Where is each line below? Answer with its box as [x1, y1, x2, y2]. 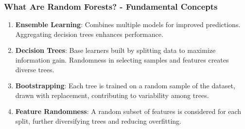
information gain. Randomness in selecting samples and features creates [15, 55, 229, 64]
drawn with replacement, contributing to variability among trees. [15, 90, 209, 100]
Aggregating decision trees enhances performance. [15, 29, 163, 39]
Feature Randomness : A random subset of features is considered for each [15, 106, 242, 116]
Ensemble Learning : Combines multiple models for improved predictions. [15, 19, 241, 30]
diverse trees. [15, 64, 54, 74]
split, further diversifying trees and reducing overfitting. [15, 115, 181, 126]
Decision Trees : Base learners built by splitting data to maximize [15, 45, 216, 55]
